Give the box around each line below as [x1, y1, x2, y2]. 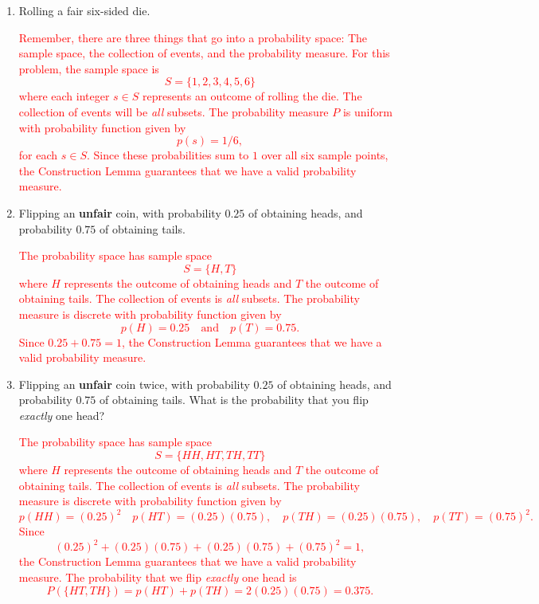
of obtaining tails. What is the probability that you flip [99, 391, 369, 408]
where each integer [18, 88, 110, 104]
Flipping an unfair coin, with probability [18, 204, 221, 221]
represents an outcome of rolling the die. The [143, 88, 362, 104]
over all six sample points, [261, 147, 389, 163]
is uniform [342, 103, 393, 120]
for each [18, 147, 58, 163]
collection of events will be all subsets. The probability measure [18, 103, 329, 120]
